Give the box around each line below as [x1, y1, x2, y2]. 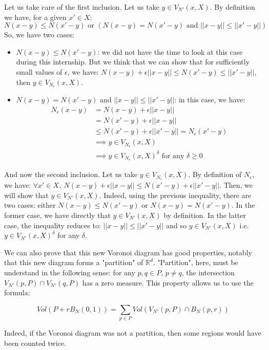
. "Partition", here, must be [153, 257, 238, 268]
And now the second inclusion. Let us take [4, 169, 138, 180]
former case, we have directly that [4, 210, 111, 221]
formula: [4, 287, 30, 298]
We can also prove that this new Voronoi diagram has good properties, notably [4, 247, 252, 257]
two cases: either [4, 200, 56, 210]
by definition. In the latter [163, 210, 246, 221]
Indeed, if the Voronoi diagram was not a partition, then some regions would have [4, 327, 261, 338]
